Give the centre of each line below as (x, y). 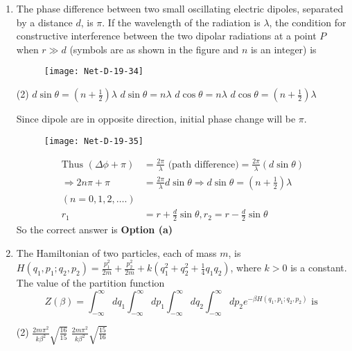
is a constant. (319, 268)
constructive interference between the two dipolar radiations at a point (166, 36)
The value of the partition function (90, 283)
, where (246, 268)
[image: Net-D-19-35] (94, 141)
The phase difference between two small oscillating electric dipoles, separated (180, 8)
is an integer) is (283, 49)
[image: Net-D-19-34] (94, 72)
